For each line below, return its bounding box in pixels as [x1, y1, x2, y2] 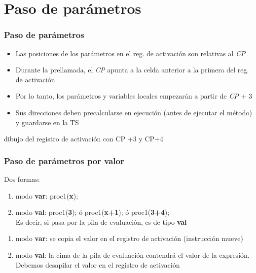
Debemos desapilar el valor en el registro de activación [15, 259, 180, 270]
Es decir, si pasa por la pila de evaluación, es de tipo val [15, 216, 187, 227]
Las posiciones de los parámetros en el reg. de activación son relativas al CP [15, 48, 246, 58]
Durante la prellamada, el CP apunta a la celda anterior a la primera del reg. [15, 65, 249, 75]
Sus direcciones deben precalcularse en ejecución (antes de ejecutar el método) [15, 107, 252, 117]
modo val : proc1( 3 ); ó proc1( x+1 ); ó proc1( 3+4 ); [15, 207, 170, 217]
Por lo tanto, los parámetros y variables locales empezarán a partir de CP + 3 [15, 91, 252, 101]
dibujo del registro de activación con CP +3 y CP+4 [4, 134, 163, 144]
